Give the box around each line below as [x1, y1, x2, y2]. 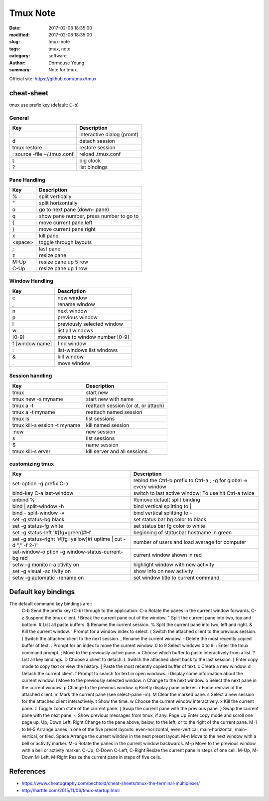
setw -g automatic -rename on [12, 574, 84, 581]
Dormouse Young [48, 60, 85, 66]
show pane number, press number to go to [39, 212, 139, 219]
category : [9, 53, 30, 59]
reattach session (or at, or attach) [86, 402, 164, 409]
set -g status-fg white [12, 523, 63, 530]
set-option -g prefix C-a [12, 480, 69, 487]
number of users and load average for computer [133, 539, 247, 546]
